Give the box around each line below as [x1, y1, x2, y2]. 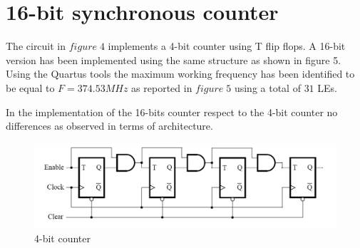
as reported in [131, 80, 192, 95]
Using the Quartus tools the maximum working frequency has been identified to [6, 66, 355, 81]
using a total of [234, 80, 301, 95]
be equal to [6, 80, 55, 95]
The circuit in [6, 38, 66, 53]
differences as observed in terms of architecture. [6, 118, 213, 133]
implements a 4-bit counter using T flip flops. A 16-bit [108, 38, 346, 53]
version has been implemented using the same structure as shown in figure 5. [6, 52, 341, 67]
